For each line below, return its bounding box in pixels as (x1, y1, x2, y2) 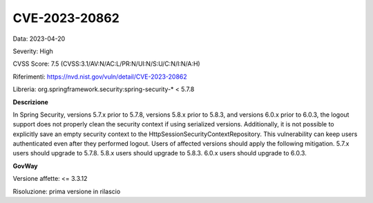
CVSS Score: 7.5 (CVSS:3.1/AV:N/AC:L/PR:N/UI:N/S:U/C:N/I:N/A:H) (12, 59, 200, 68)
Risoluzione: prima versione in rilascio (12, 187, 121, 195)
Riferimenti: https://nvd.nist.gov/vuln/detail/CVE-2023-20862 (12, 72, 188, 81)
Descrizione (12, 97, 48, 106)
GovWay (12, 162, 38, 170)
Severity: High (12, 47, 53, 55)
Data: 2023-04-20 (12, 35, 66, 43)
